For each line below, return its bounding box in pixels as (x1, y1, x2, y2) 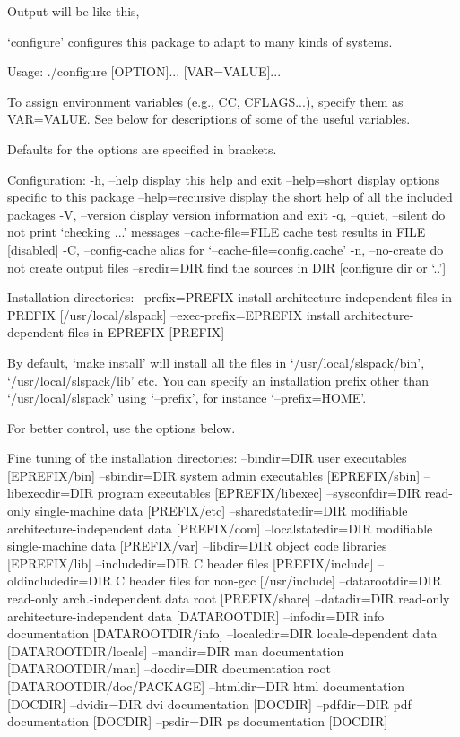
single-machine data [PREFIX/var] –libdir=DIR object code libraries (7, 536, 387, 555)
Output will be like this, (7, 2, 140, 20)
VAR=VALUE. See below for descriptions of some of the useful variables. (7, 109, 411, 128)
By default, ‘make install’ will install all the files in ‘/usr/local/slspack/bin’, (7, 352, 425, 371)
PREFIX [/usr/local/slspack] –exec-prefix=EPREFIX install (7, 305, 341, 324)
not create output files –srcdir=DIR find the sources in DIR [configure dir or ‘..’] (7, 257, 447, 276)
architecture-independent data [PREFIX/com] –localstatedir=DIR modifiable (7, 518, 433, 537)
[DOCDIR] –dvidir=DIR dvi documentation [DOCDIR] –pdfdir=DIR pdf (7, 694, 412, 713)
